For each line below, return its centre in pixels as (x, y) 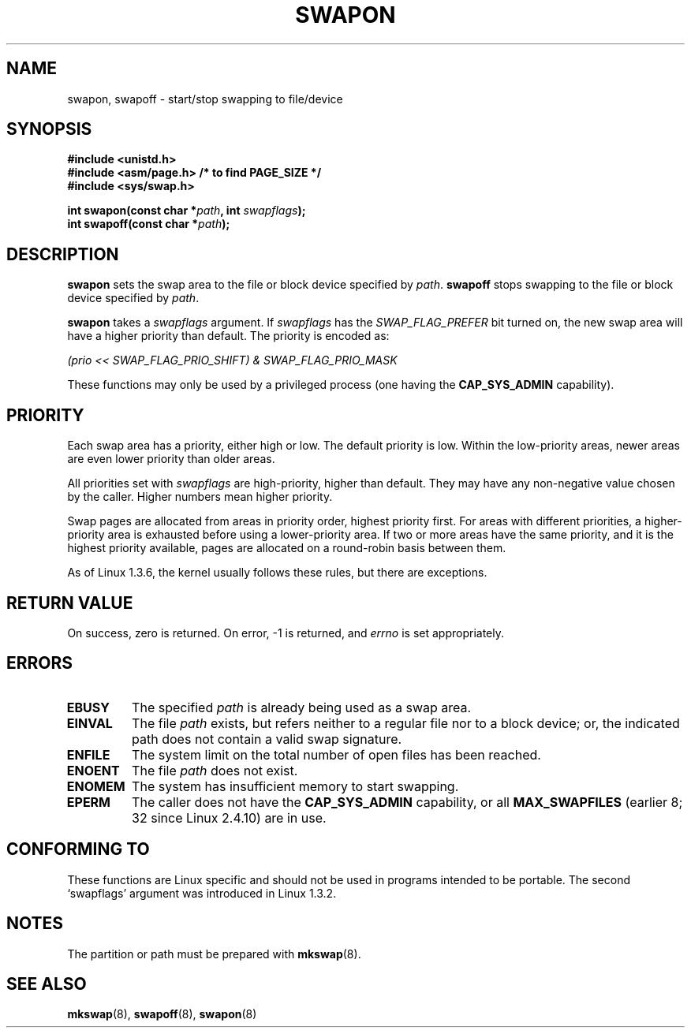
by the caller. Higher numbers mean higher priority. (200, 497)
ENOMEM (96, 786)
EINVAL (90, 723)
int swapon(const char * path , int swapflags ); (187, 211)
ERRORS (40, 663)
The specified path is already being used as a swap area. (302, 707)
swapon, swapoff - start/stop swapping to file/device (205, 99)
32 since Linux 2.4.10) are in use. (229, 817)
